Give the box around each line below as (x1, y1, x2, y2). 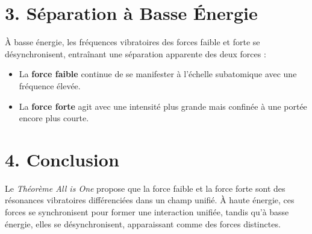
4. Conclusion (5, 147, 119, 171)
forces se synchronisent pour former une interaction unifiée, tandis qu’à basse (5, 206, 289, 218)
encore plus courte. (19, 112, 89, 124)
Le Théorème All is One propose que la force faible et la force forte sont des (5, 182, 285, 194)
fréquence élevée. (19, 79, 81, 92)
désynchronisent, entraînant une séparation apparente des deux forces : (5, 47, 266, 60)
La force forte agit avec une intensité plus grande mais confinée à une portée (19, 100, 307, 112)
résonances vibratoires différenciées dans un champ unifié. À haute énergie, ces (5, 194, 295, 206)
